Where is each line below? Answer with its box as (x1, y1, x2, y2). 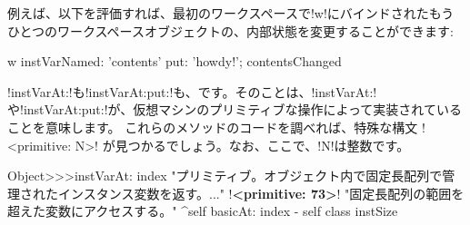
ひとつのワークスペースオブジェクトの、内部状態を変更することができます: (7, 21, 454, 40)
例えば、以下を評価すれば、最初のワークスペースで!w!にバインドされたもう (7, 4, 455, 22)
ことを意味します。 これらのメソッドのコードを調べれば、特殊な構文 (7, 117, 418, 136)
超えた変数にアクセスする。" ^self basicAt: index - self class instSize (7, 201, 398, 220)
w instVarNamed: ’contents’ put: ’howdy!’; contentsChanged (7, 52, 342, 71)
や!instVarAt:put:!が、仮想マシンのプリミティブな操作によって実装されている (7, 100, 462, 119)
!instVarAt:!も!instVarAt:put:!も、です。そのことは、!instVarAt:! (7, 82, 377, 101)
